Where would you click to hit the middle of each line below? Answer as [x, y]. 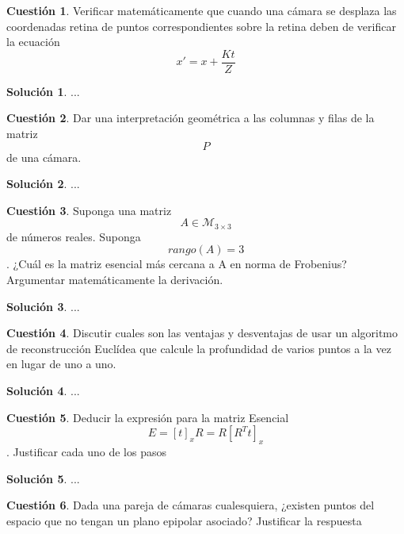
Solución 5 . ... [43, 478]
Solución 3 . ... [43, 306]
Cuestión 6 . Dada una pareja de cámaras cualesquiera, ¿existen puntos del [191, 505]
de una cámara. [44, 157]
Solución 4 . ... [43, 391]
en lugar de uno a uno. [61, 364]
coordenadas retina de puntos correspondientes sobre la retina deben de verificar [201, 26]
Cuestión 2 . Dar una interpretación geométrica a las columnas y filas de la [191, 118]
